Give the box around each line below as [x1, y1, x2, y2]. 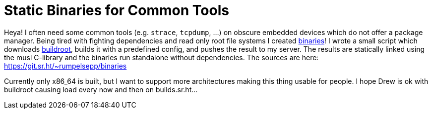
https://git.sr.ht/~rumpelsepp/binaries [4, 61, 127, 70]
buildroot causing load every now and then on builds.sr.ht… [4, 85, 198, 94]
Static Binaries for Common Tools [4, 2, 229, 19]
